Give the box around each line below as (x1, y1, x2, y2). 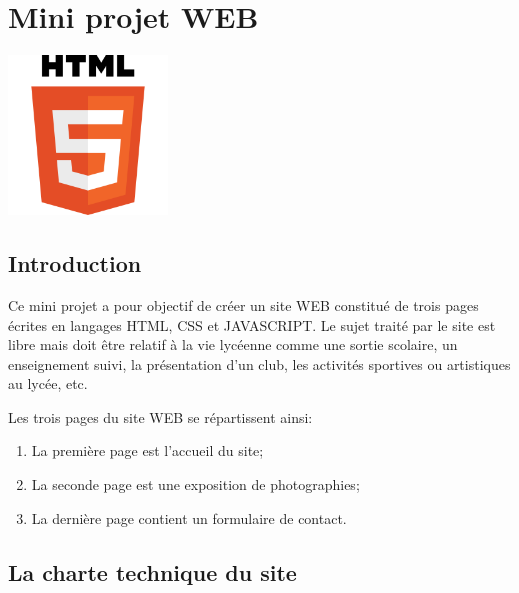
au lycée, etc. (8, 373, 88, 394)
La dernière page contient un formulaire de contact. (31, 507, 347, 528)
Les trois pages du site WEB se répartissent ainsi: (8, 406, 313, 427)
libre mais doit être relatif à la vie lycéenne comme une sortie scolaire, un (8, 334, 458, 355)
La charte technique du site (8, 556, 297, 587)
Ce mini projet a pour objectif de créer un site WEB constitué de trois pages (8, 294, 479, 315)
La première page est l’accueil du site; (31, 440, 264, 461)
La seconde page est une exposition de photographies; (31, 474, 360, 495)
